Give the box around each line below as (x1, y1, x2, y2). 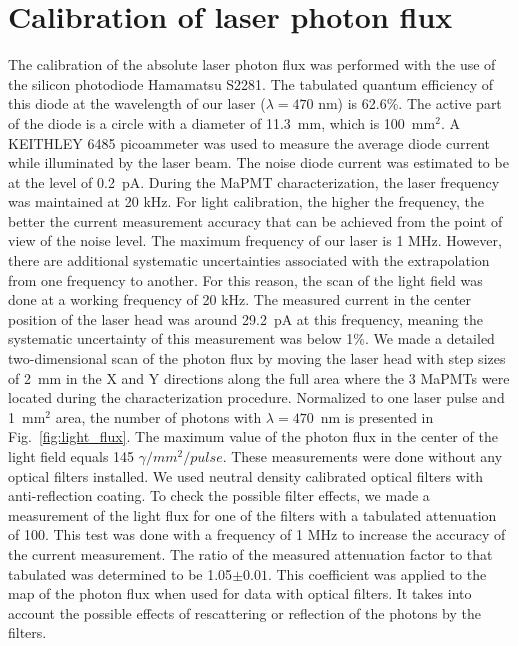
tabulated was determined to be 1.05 (8, 563, 233, 584)
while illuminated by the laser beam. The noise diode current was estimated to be (8, 152, 509, 173)
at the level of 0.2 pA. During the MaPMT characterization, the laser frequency (8, 171, 500, 192)
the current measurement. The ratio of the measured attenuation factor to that (8, 543, 493, 564)
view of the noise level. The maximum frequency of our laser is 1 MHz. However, (8, 230, 502, 251)
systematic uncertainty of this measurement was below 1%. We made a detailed (8, 328, 495, 349)
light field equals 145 (8, 446, 135, 466)
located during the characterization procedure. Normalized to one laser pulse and (8, 387, 505, 408)
